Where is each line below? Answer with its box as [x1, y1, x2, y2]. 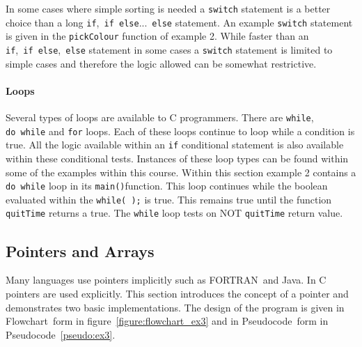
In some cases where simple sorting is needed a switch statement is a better [6, 1, 331, 15]
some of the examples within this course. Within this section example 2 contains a [6, 164, 356, 179]
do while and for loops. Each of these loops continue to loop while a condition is [6, 123, 355, 138]
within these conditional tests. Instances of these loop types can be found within [6, 151, 349, 165]
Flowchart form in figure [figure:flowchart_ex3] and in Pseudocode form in [6, 314, 329, 328]
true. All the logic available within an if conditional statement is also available [6, 137, 344, 152]
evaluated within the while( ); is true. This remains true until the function [6, 192, 332, 206]
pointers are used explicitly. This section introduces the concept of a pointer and [6, 286, 349, 300]
